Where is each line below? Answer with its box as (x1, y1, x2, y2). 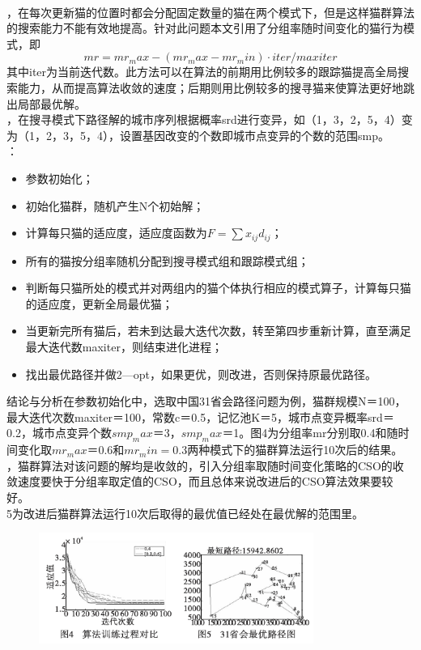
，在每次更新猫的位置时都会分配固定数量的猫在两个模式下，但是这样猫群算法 (6, 3, 415, 20)
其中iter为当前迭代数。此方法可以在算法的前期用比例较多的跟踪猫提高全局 (6, 63, 398, 80)
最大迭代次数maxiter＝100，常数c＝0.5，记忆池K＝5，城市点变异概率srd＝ (6, 408, 394, 425)
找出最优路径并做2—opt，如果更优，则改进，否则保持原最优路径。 (25, 365, 377, 382)
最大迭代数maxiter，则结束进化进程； (25, 338, 223, 355)
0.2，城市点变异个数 (6, 424, 112, 441)
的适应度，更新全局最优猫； (25, 295, 173, 312)
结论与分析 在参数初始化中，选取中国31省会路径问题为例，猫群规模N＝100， (6, 393, 406, 410)
